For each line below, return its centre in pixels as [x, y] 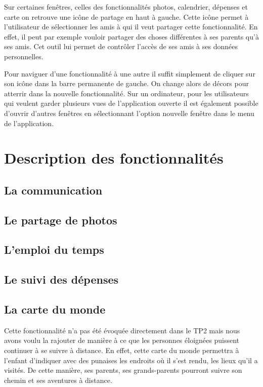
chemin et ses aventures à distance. [58, 380]
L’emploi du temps [54, 249]
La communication [53, 190]
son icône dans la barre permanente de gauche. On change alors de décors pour [126, 83]
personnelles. [24, 56]
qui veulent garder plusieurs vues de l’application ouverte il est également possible [131, 103]
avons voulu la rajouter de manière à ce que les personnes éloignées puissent [122, 340]
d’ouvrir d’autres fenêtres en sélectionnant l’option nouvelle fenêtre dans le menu [129, 113]
